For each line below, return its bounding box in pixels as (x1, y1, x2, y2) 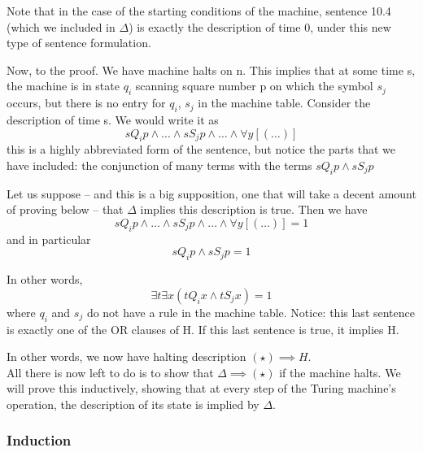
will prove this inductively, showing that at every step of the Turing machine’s (7, 380, 396, 397)
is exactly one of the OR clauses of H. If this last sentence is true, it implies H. (7, 320, 399, 337)
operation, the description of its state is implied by (7, 395, 259, 412)
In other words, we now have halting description (7, 348, 246, 365)
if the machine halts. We (279, 363, 401, 380)
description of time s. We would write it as (7, 111, 219, 128)
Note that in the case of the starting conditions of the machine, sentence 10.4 (7, 2, 391, 19)
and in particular (7, 230, 91, 247)
